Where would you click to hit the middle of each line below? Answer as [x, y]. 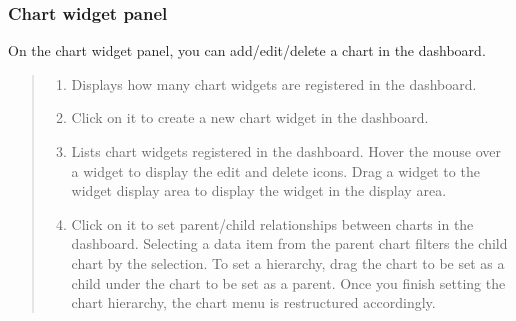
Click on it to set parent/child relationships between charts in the [272, 223]
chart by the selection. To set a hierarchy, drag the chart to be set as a [288, 262]
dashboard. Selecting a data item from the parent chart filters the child [289, 243]
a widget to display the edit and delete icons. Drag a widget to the [275, 170]
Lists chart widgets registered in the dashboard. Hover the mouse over [286, 151]
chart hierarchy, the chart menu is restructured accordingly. [253, 302]
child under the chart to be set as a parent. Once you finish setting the [288, 282]
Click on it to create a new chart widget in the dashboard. [250, 117]
